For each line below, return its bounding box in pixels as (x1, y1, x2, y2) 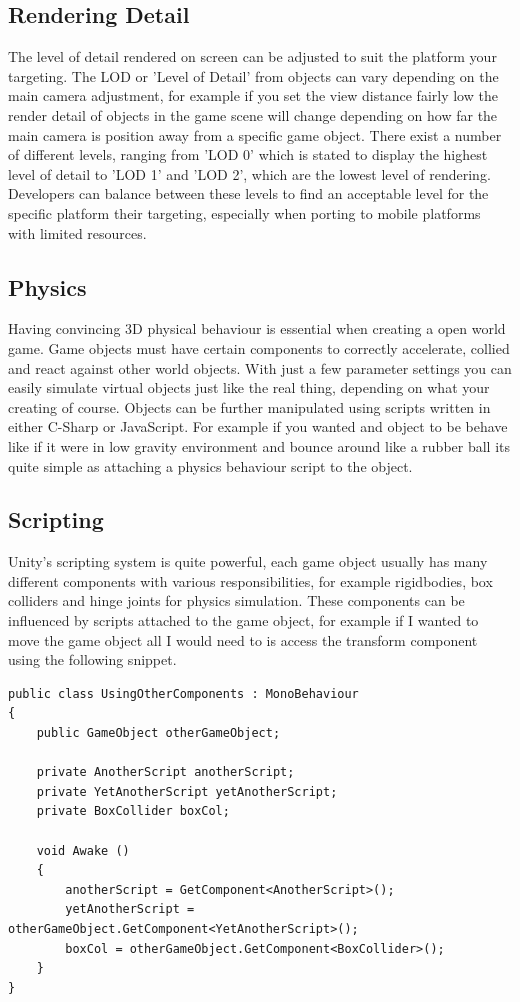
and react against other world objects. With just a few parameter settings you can (8, 357, 512, 378)
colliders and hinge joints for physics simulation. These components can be (8, 590, 465, 611)
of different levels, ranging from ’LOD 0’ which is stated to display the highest (8, 144, 488, 165)
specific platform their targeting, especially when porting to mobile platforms (8, 202, 481, 223)
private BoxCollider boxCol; (36, 804, 230, 819)
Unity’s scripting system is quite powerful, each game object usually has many (8, 551, 488, 572)
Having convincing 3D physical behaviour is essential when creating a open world (8, 318, 506, 339)
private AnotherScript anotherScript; (36, 765, 295, 780)
